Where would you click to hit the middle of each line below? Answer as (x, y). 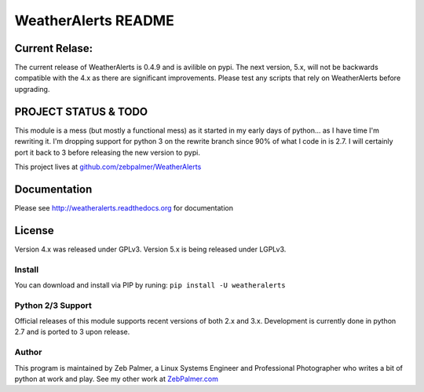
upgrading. (32, 89)
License (34, 231)
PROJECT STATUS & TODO (81, 111)
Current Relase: (54, 48)
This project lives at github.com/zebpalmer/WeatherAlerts (108, 167)
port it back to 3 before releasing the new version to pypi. (107, 152)
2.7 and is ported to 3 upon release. (72, 332)
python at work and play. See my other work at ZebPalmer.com (117, 379)
